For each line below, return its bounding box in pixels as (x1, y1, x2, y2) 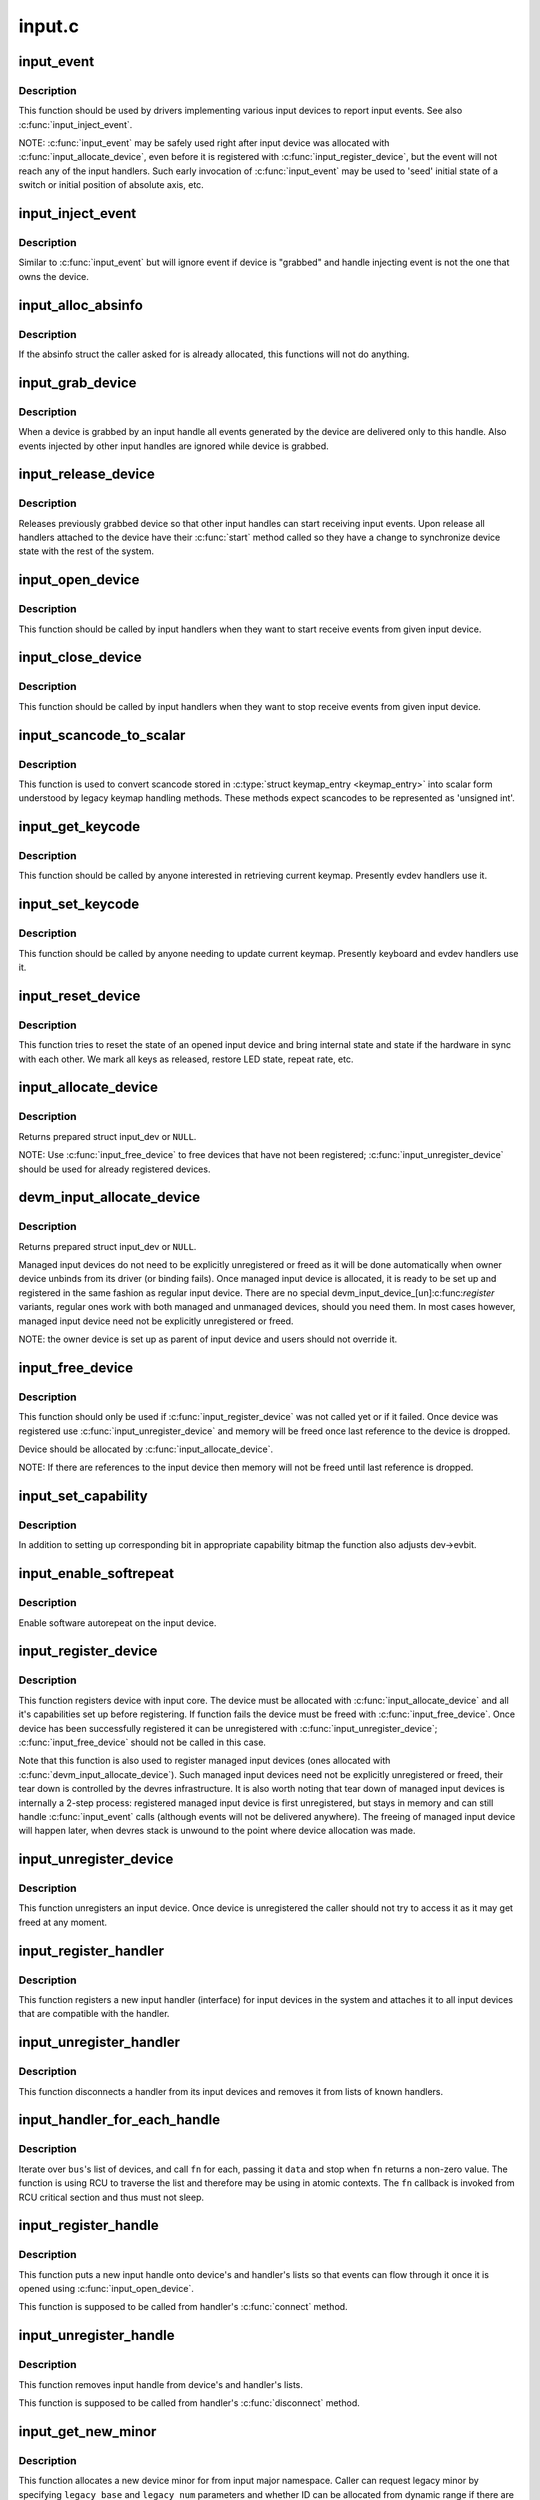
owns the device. (18, 270, 90, 282)
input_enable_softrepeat (18, 1565, 175, 1582)
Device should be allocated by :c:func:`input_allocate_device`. (18, 1443, 274, 1455)
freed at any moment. (18, 1916, 108, 1928)
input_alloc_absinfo (18, 296, 144, 314)
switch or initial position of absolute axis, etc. (18, 179, 204, 191)
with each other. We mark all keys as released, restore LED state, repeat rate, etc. (18, 1053, 354, 1065)
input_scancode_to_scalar (18, 726, 186, 744)
